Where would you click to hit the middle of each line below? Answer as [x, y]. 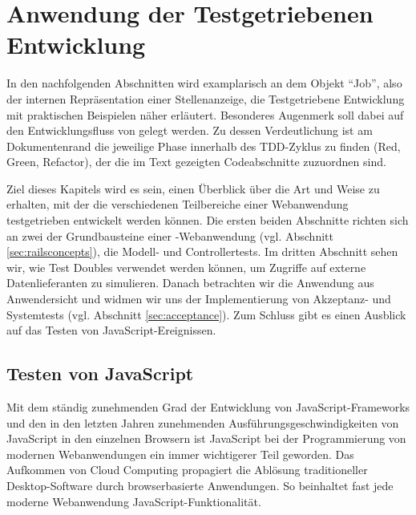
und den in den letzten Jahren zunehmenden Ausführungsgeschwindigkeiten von [203, 422]
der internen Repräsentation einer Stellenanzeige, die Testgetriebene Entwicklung [206, 98]
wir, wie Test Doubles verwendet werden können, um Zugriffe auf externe [186, 267]
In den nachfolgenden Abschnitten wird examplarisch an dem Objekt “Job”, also [204, 83]
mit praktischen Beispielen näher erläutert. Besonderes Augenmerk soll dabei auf [205, 114]
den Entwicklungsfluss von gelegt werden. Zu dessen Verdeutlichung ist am [190, 130]
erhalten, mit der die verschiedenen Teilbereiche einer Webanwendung [178, 204]
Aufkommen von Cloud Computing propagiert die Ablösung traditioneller [187, 470]
